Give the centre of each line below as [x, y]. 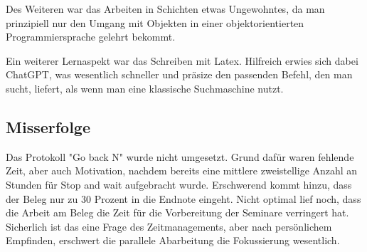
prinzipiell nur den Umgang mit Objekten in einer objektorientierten [155, 22]
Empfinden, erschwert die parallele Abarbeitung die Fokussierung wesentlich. [173, 240]
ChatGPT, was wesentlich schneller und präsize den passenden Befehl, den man [179, 74]
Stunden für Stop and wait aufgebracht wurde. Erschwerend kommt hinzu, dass [179, 184]
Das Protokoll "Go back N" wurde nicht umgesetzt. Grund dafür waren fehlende [180, 156]
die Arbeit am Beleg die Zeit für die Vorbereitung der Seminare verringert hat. [177, 212]
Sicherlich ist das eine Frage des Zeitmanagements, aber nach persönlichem [169, 226]
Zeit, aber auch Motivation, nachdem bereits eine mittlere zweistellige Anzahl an [182, 170]
